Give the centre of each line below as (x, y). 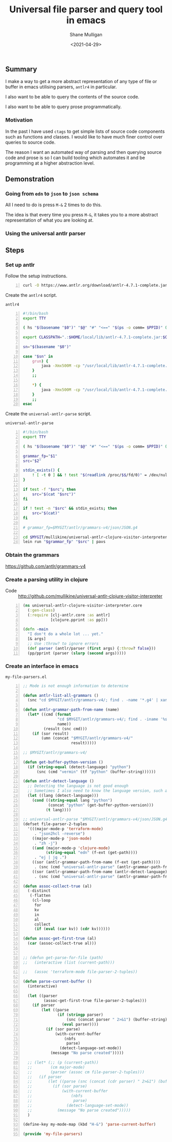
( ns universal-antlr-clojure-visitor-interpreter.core (82, 605)
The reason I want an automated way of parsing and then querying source (84, 152)
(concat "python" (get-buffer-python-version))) (101, 805)
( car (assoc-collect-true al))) (62, 944)
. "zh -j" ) (46, 843)
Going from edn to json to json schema (52, 193)
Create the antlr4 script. (31, 295)
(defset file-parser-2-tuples (55, 824)
